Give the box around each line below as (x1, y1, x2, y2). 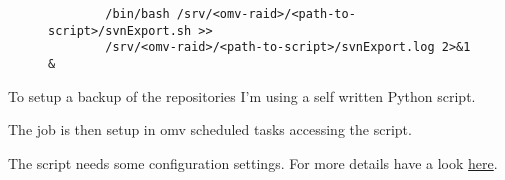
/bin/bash (105, 7, 170, 21)
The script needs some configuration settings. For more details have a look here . (8, 152, 498, 173)
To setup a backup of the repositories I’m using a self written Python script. (8, 85, 476, 106)
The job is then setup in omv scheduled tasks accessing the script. (8, 119, 412, 140)
